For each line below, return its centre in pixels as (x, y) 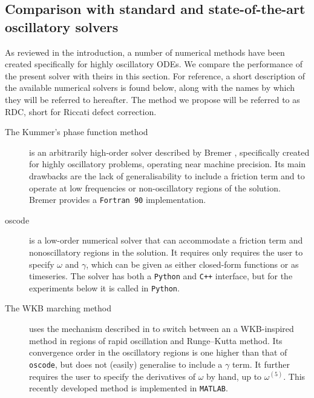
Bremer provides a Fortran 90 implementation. (118, 200)
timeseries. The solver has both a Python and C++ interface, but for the (161, 276)
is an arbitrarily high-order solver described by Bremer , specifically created (169, 152)
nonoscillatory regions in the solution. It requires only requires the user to (166, 252)
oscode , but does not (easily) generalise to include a (126, 364)
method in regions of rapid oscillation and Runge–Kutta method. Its (156, 340)
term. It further (261, 364)
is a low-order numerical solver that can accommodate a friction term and (166, 240)
